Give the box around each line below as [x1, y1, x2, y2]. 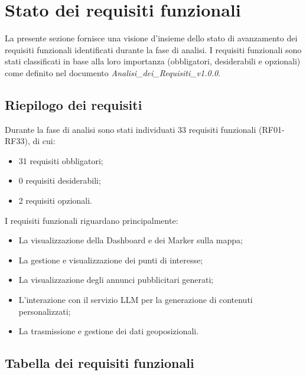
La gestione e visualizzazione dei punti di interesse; [18, 253, 203, 266]
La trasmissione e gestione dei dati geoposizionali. [18, 325, 199, 337]
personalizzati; [18, 305, 71, 317]
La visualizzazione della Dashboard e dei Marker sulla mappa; [18, 234, 243, 246]
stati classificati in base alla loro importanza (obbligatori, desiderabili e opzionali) [5, 55, 301, 67]
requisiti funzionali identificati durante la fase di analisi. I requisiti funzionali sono [5, 43, 302, 56]
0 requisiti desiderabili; [18, 174, 101, 187]
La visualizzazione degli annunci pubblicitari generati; [18, 273, 214, 286]
